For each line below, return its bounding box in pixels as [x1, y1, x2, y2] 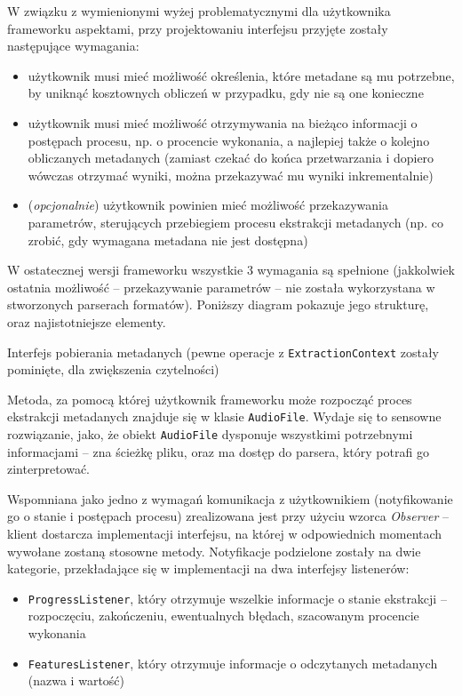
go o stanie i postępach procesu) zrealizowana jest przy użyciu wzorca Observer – [7, 507, 450, 525]
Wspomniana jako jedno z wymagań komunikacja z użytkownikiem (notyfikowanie [7, 489, 453, 508]
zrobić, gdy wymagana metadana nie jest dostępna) [28, 230, 308, 249]
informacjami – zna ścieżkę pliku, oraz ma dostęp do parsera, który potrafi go [7, 442, 429, 460]
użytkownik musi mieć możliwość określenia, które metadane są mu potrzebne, [28, 66, 455, 84]
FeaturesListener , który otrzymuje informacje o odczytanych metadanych [28, 653, 438, 672]
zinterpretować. [7, 460, 91, 478]
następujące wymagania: [7, 36, 139, 55]
